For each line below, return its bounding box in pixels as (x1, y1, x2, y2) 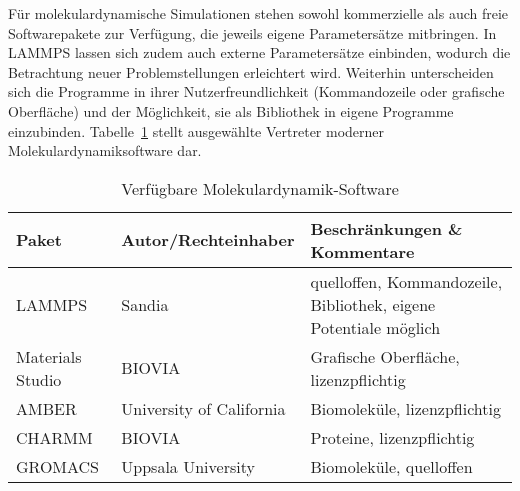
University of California (121, 396, 286, 420)
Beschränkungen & (310, 216, 463, 240)
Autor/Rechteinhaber (121, 228, 295, 252)
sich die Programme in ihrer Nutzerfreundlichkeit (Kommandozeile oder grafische (8, 81, 505, 102)
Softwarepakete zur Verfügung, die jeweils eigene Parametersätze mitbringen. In (8, 22, 497, 43)
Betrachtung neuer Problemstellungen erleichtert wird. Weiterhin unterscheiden (8, 61, 494, 82)
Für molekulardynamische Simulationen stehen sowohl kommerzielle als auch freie (8, 3, 509, 23)
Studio (16, 367, 62, 391)
